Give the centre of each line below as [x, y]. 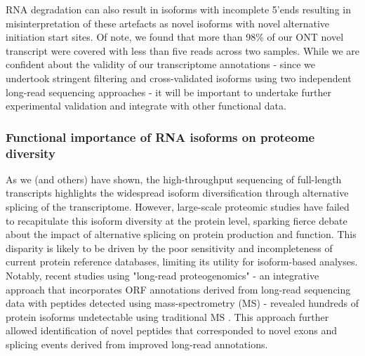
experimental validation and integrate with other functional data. [146, 106]
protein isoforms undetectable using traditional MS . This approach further [167, 316]
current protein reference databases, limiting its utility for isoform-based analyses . [182, 262]
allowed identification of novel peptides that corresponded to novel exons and [172, 330]
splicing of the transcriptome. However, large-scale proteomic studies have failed [178, 207]
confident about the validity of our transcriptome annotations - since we [160, 64]
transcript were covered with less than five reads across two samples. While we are [183, 50]
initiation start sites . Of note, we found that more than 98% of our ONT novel [175, 37]
